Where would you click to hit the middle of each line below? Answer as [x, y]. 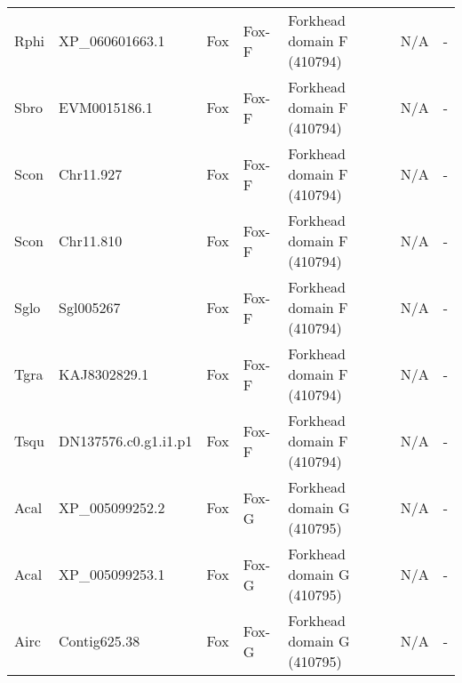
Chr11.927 [91, 174]
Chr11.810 [91, 241]
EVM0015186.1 [106, 107]
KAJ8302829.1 [104, 374]
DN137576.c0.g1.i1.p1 [126, 441]
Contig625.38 [100, 641]
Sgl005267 [90, 307]
